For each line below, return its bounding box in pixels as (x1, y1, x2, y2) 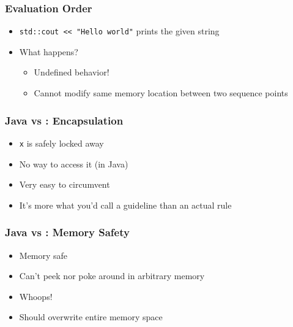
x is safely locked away (19, 136, 104, 149)
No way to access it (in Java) (19, 157, 128, 170)
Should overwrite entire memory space (19, 310, 163, 323)
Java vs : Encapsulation (5, 112, 124, 128)
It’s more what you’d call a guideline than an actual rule (19, 198, 232, 211)
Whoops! (19, 290, 53, 302)
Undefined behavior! (34, 66, 109, 79)
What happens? (19, 45, 78, 58)
